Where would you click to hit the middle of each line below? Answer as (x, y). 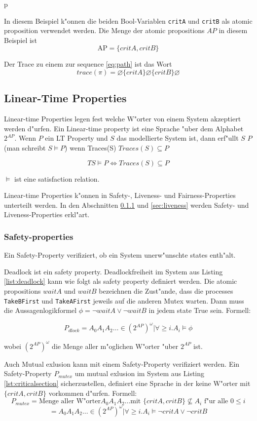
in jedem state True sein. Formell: (200, 310)
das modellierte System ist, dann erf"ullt (178, 138)
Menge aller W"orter (70, 402)
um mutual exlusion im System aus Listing (140, 373)
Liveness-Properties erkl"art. (47, 214)
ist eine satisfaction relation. (57, 178)
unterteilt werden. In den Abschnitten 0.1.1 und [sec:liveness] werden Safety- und (127, 205)
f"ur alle (216, 402)
